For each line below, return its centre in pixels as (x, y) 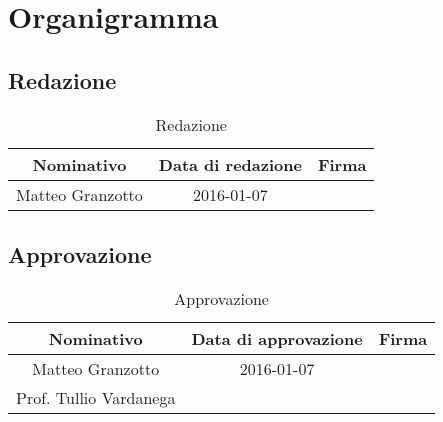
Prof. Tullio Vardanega (96, 397)
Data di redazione (230, 164)
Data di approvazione (277, 338)
